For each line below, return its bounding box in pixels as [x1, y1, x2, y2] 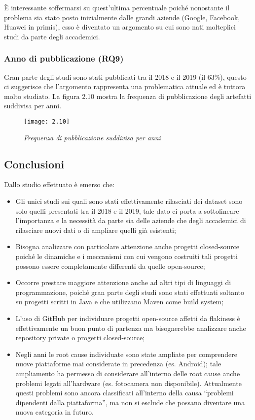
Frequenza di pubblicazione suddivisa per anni [24, 132, 161, 142]
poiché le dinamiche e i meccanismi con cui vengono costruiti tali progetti [15, 251, 238, 261]
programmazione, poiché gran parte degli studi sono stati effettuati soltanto [15, 287, 245, 297]
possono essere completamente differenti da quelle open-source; [15, 260, 205, 271]
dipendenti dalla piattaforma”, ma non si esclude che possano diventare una [15, 397, 245, 407]
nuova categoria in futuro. [15, 407, 94, 417]
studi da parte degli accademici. [4, 31, 100, 41]
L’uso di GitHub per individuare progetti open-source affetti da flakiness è [15, 313, 240, 323]
